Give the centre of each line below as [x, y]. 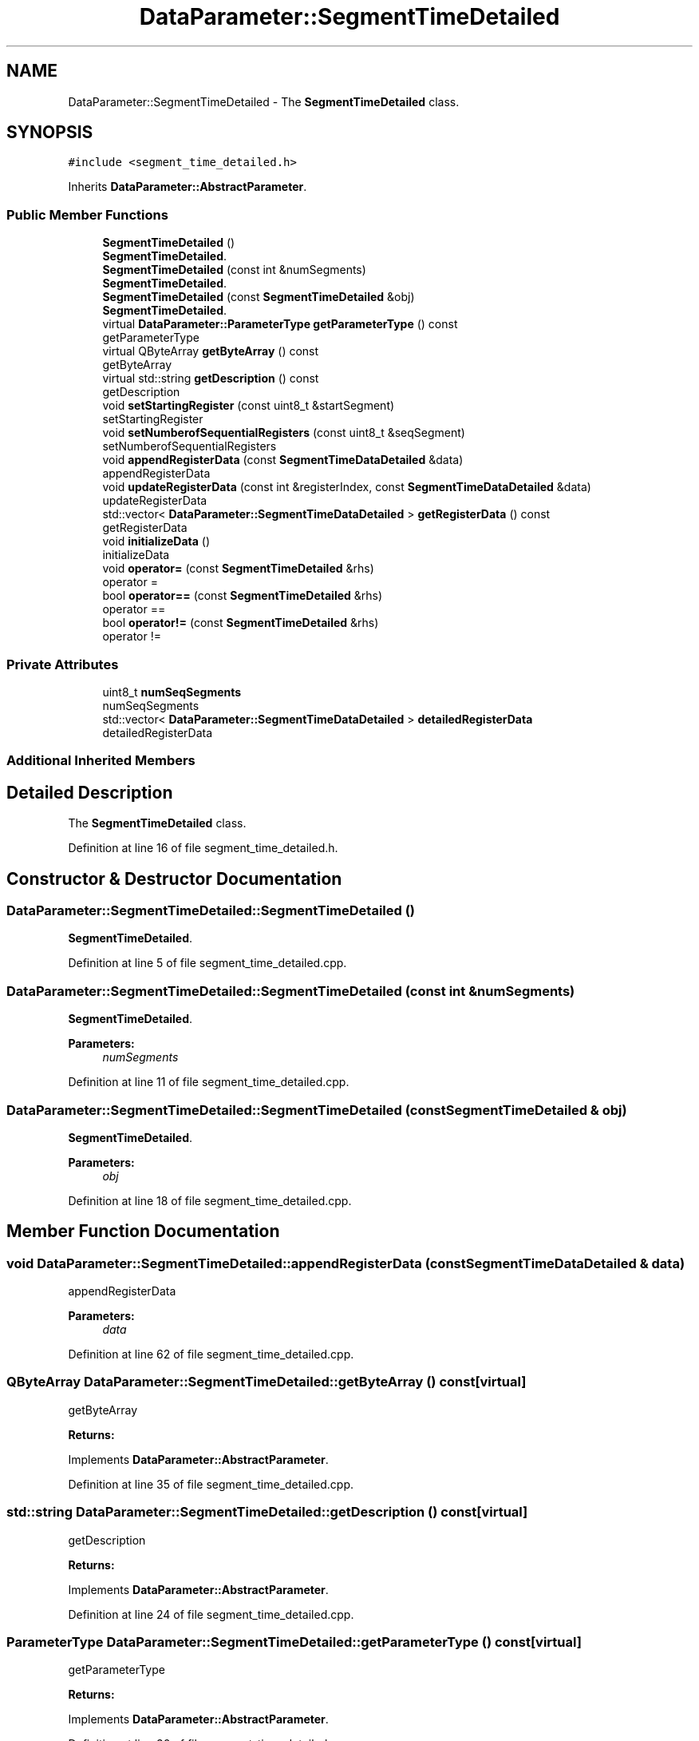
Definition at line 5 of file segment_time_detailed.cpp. [207, 963]
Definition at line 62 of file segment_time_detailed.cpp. [211, 1354]
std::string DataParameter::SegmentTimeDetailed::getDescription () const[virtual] [267, 1512]
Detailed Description [90, 792]
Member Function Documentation [143, 1231]
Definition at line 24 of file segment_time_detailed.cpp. [211, 1614]
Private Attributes [63, 664]
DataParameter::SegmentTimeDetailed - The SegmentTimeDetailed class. [264, 101]
